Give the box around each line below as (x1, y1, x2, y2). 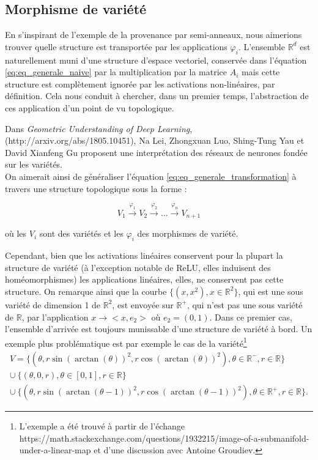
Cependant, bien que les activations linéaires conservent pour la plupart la (5, 249, 283, 262)
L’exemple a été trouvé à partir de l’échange (19, 420, 185, 432)
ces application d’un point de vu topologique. (5, 101, 174, 114)
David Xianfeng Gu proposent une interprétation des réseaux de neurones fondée (5, 146, 308, 158)
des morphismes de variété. (137, 227, 239, 240)
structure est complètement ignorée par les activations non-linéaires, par (5, 77, 275, 90)
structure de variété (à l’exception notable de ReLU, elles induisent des (5, 261, 271, 273)
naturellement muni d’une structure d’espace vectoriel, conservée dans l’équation (5, 53, 307, 66)
